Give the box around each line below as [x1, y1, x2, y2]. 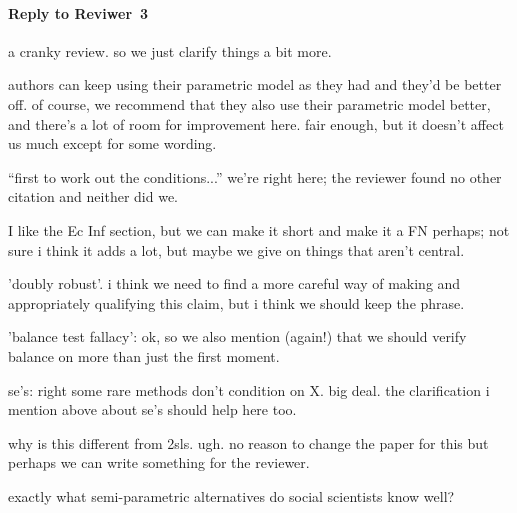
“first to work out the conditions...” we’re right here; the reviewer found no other [8, 166, 502, 187]
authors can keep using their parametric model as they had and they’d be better [8, 74, 502, 95]
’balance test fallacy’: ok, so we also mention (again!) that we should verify [8, 326, 467, 347]
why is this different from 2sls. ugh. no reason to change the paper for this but [8, 432, 489, 453]
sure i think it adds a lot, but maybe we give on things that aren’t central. [8, 239, 465, 260]
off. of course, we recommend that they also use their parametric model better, [8, 93, 491, 114]
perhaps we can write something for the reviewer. [8, 452, 310, 473]
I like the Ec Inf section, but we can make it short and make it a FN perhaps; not [8, 219, 510, 240]
